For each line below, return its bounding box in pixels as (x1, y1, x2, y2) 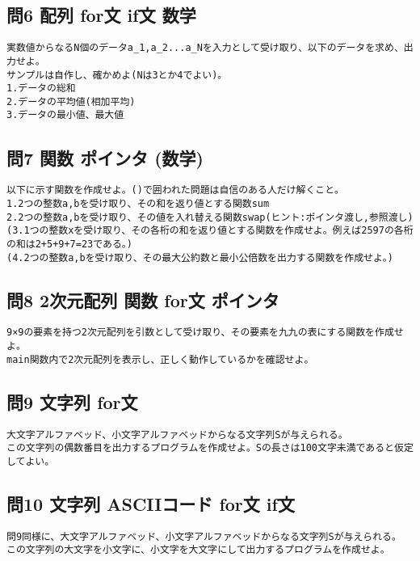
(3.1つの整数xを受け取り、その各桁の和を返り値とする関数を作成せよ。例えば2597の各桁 (6, 225, 414, 237)
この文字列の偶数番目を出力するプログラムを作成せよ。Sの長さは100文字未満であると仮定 (6, 442, 414, 454)
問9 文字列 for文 (6, 389, 138, 414)
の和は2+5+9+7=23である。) (6, 238, 132, 250)
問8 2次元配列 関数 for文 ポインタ (6, 287, 279, 312)
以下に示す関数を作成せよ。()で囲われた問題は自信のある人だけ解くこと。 (6, 184, 345, 196)
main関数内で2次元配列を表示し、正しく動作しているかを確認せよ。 (6, 353, 314, 365)
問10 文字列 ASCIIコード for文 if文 (6, 491, 295, 517)
